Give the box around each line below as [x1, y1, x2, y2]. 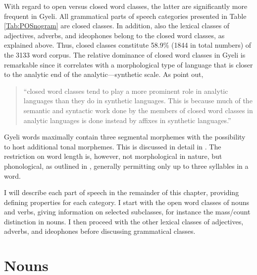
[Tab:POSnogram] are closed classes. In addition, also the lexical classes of [4, 20, 230, 31]
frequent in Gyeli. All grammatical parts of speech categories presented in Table [4, 10, 247, 21]
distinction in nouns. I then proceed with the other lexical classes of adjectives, [4, 216, 244, 226]
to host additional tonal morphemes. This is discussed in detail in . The [4, 141, 221, 151]
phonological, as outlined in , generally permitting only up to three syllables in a [4, 160, 249, 171]
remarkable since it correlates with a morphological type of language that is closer [4, 59, 253, 69]
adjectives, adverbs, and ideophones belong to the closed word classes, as [4, 30, 225, 40]
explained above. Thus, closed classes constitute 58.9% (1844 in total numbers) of [4, 40, 252, 50]
